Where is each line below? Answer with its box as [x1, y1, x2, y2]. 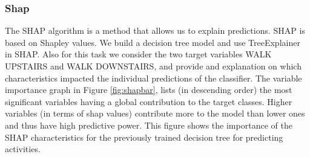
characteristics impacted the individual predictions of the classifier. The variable [5, 71, 302, 84]
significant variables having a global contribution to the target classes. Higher [5, 95, 292, 107]
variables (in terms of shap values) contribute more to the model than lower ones [5, 107, 305, 120]
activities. [5, 143, 41, 155]
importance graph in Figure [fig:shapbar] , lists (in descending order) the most [5, 83, 292, 96]
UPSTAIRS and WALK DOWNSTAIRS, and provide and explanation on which [5, 60, 302, 72]
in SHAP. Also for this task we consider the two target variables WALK [5, 48, 272, 60]
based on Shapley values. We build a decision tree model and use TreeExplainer [5, 36, 300, 48]
